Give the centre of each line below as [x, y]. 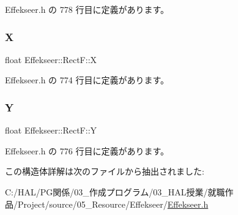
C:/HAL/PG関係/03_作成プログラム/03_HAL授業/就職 [115, 192]
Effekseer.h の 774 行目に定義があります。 [87, 80]
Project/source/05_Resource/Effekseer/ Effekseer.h [113, 204]
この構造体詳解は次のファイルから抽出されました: [105, 171]
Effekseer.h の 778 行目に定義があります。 [87, 9]
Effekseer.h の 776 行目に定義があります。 [87, 150]
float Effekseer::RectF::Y [51, 130]
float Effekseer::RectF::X [51, 59]
